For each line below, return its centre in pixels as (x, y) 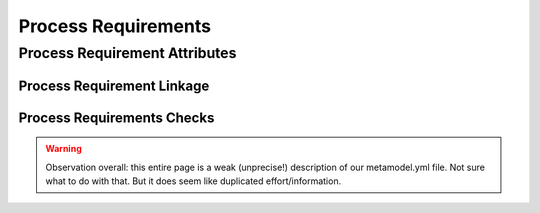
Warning (63, 149)
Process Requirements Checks (116, 117)
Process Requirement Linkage (114, 85)
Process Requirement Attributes (127, 53)
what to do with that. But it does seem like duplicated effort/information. (193, 181)
